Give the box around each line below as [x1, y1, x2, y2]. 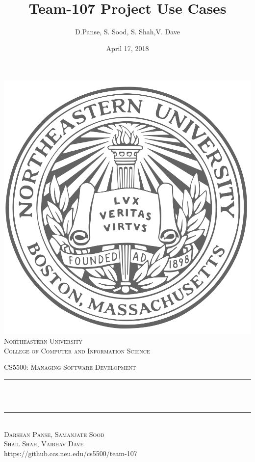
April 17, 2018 [106, 43, 149, 53]
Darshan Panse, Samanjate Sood [4, 429, 104, 439]
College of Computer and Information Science [4, 345, 150, 355]
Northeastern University [4, 336, 83, 346]
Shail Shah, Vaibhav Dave [4, 438, 84, 449]
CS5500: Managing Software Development [4, 362, 136, 372]
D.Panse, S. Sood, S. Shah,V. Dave [75, 27, 180, 37]
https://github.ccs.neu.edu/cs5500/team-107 [4, 448, 137, 458]
